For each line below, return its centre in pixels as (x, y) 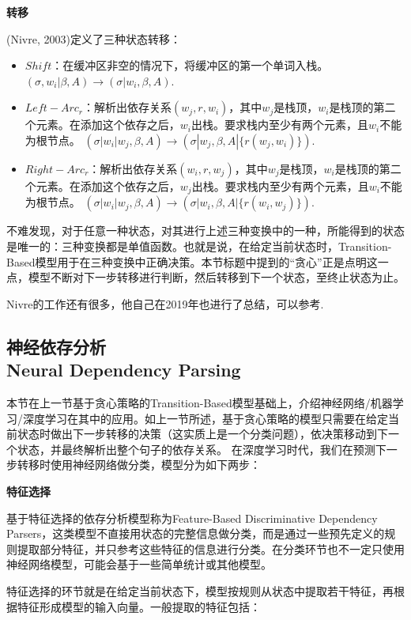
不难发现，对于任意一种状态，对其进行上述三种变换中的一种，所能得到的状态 (205, 231)
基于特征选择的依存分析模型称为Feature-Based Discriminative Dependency (192, 518)
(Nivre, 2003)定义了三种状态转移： (94, 38)
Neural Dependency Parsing (124, 370)
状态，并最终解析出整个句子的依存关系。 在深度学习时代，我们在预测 (196, 449)
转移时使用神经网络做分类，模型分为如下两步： (139, 465)
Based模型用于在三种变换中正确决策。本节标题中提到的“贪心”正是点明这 (192, 261)
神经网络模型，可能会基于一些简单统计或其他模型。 (139, 564)
